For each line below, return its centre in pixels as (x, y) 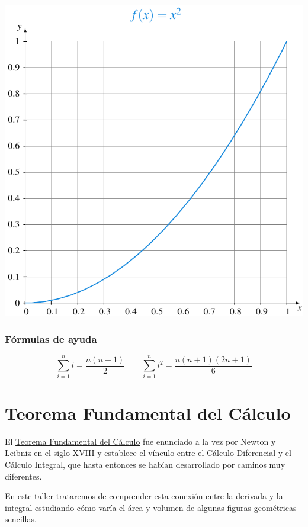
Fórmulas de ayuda (51, 339)
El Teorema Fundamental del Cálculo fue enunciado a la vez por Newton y (140, 441)
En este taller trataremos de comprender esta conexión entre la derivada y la (144, 496)
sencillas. (21, 519)
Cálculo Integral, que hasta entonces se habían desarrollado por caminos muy (145, 464)
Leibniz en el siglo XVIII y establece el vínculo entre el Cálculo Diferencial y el (148, 453)
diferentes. (23, 476)
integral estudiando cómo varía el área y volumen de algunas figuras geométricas (151, 507)
